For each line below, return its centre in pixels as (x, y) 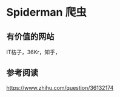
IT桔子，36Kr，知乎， (33, 52)
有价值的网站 (30, 36)
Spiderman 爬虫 (46, 12)
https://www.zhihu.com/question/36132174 (60, 87)
